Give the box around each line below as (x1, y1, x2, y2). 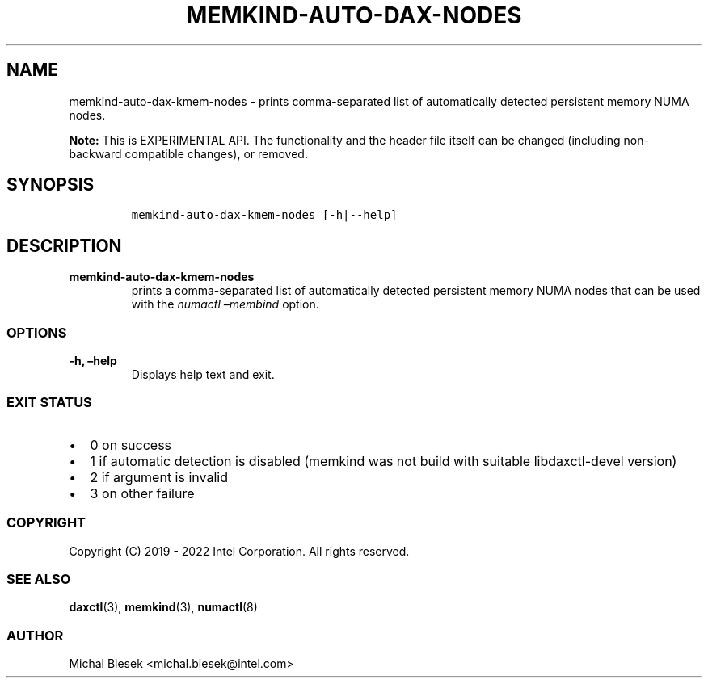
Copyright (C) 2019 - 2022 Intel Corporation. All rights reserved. (69, 543, 410, 558)
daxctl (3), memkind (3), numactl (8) (69, 600, 258, 615)
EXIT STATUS (6, 394, 92, 411)
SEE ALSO (6, 570, 71, 587)
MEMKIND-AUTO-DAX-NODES (186, 2, 522, 29)
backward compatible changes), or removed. (69, 146, 308, 161)
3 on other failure (90, 485, 195, 501)
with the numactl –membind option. (131, 297, 319, 312)
